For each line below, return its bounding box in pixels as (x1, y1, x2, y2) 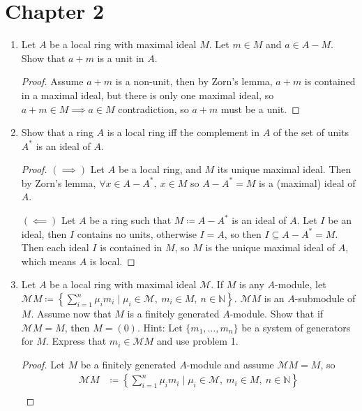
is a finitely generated (127, 306, 220, 321)
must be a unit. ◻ (220, 101, 300, 116)
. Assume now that (31, 306, 112, 321)
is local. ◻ (89, 253, 135, 268)
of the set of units (273, 125, 349, 140)
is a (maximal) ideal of (258, 175, 356, 190)
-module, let (275, 277, 326, 292)
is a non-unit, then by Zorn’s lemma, (115, 74, 273, 89)
